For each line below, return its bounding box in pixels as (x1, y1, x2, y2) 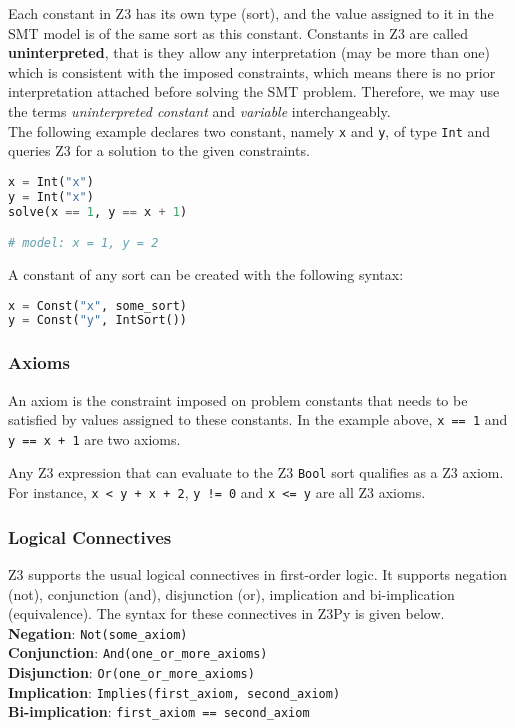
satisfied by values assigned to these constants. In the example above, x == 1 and (8, 409, 508, 430)
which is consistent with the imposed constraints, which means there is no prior (8, 61, 496, 82)
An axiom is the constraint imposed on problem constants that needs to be (8, 389, 468, 410)
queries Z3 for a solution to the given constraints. (8, 140, 310, 161)
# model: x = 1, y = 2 (8, 236, 159, 251)
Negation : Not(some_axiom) (8, 622, 188, 643)
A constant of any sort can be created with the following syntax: (8, 263, 404, 284)
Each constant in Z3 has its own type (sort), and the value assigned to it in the (8, 3, 494, 23)
